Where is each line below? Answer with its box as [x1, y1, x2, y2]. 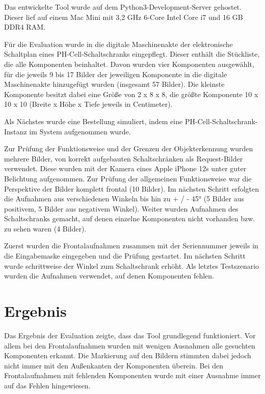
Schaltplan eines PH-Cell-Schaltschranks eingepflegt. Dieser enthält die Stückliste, [4, 49, 260, 59]
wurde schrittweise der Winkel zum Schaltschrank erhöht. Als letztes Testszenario [4, 260, 259, 271]
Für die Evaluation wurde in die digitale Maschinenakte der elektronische [4, 38, 233, 49]
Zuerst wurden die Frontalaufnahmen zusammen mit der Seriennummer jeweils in [4, 240, 258, 251]
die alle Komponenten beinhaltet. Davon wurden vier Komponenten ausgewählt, [4, 58, 254, 69]
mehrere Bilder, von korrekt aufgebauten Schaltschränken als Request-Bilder [4, 153, 243, 164]
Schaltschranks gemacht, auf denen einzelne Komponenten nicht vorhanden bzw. [4, 213, 255, 224]
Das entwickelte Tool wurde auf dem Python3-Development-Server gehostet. [4, 2, 242, 12]
